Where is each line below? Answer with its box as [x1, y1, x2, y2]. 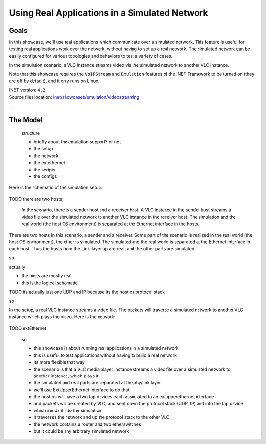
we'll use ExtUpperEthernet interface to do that [33, 387, 130, 393]
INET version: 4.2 [9, 87, 46, 93]
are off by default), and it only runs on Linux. [9, 78, 100, 84]
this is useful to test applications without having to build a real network [33, 352, 177, 358]
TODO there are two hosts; [9, 196, 64, 202]
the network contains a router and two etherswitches [33, 421, 141, 427]
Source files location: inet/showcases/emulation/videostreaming [9, 94, 140, 100]
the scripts [33, 167, 56, 172]
